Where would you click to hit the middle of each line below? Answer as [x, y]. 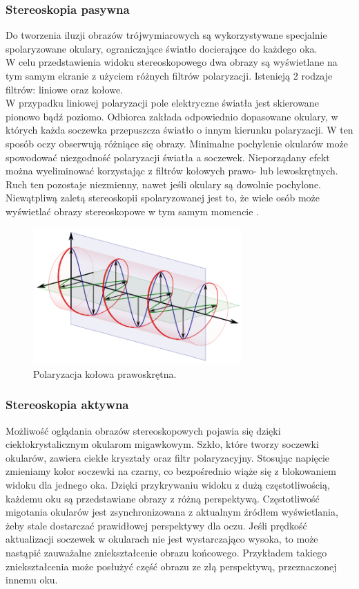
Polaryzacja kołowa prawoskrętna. [105, 373]
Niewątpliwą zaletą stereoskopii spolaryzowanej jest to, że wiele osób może [163, 198]
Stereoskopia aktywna [67, 405]
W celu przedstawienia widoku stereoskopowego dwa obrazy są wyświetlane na [172, 62]
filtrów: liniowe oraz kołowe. [65, 89]
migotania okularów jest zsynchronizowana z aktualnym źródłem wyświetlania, [172, 512]
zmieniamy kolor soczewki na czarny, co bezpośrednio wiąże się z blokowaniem [171, 471]
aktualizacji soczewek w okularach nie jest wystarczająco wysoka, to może [162, 539]
